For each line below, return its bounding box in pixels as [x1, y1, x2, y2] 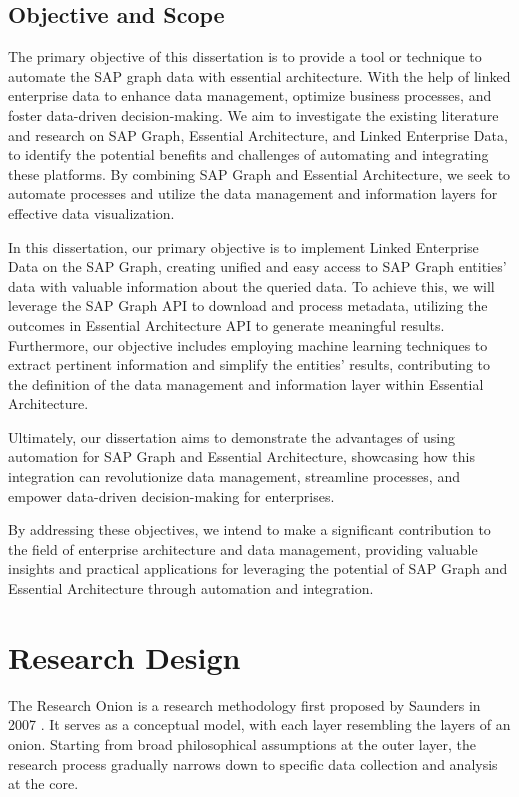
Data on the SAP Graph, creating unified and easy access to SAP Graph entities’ [8, 256, 507, 277]
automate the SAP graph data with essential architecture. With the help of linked [8, 65, 511, 86]
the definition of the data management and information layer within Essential [8, 373, 484, 394]
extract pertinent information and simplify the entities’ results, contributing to [8, 354, 491, 375]
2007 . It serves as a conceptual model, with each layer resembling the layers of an [8, 714, 511, 735]
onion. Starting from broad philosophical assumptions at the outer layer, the [8, 733, 477, 754]
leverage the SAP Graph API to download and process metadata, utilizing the [8, 295, 488, 316]
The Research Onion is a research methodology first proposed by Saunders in [8, 694, 481, 715]
